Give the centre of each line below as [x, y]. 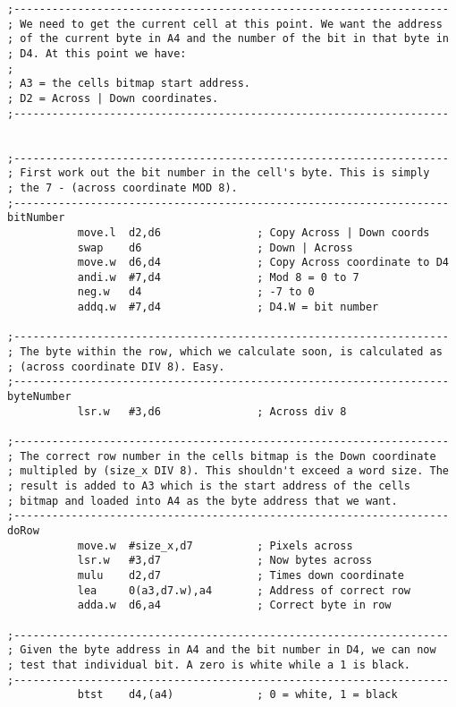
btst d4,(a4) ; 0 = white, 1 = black [237, 695]
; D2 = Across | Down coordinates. [113, 98]
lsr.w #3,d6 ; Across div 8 [212, 411]
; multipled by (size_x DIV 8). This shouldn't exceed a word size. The [228, 471]
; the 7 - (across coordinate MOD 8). [122, 187]
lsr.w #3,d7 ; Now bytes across [225, 561]
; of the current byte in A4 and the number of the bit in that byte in [228, 39]
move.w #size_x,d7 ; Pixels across [215, 545]
